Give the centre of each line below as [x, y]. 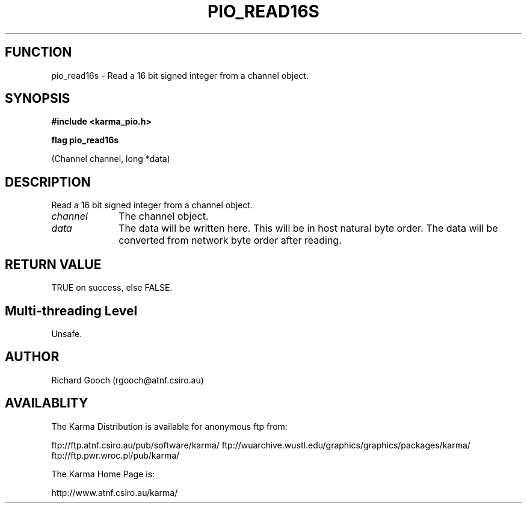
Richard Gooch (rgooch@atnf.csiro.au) [128, 380]
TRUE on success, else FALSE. [112, 288]
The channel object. [164, 216]
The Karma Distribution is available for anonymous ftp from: [169, 426]
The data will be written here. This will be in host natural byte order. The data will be [308, 228]
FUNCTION [39, 52]
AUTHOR [32, 357]
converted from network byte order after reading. [230, 240]
